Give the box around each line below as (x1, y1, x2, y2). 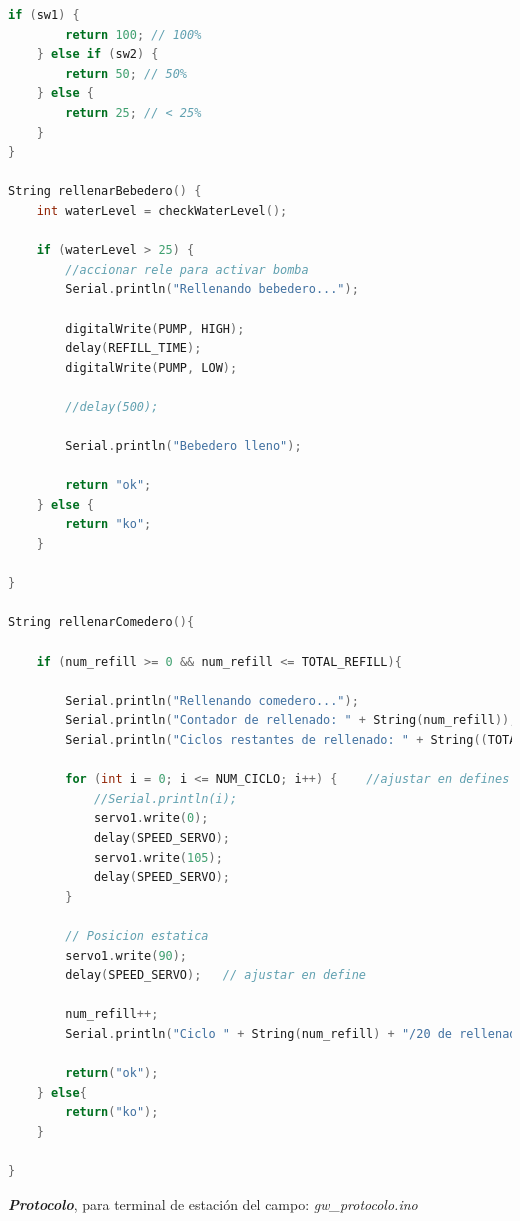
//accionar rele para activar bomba (65, 262, 309, 277)
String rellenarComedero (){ (8, 615, 195, 630)
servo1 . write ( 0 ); (93, 811, 209, 826)
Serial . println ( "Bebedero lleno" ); (65, 439, 302, 454)
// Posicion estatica (65, 928, 209, 943)
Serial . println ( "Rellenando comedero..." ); (65, 693, 359, 708)
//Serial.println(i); (93, 791, 238, 806)
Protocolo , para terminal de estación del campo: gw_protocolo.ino (8, 1193, 418, 1214)
